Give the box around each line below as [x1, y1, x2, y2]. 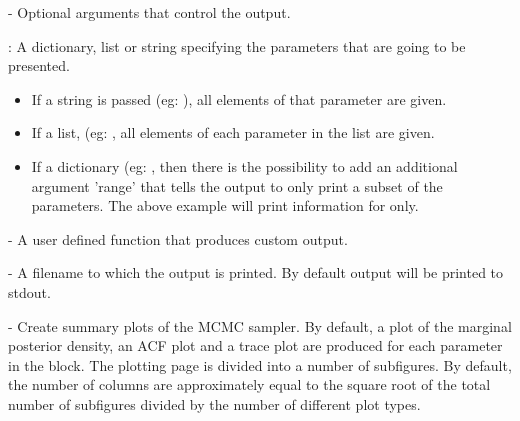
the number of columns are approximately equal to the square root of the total [8, 374, 491, 395]
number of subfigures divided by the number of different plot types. [8, 393, 421, 414]
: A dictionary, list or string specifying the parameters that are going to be [8, 35, 466, 56]
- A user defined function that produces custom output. [8, 228, 348, 249]
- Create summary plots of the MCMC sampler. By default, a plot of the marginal [8, 315, 512, 336]
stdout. [8, 281, 51, 302]
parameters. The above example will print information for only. [31, 195, 419, 216]
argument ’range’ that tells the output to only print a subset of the [31, 175, 443, 196]
